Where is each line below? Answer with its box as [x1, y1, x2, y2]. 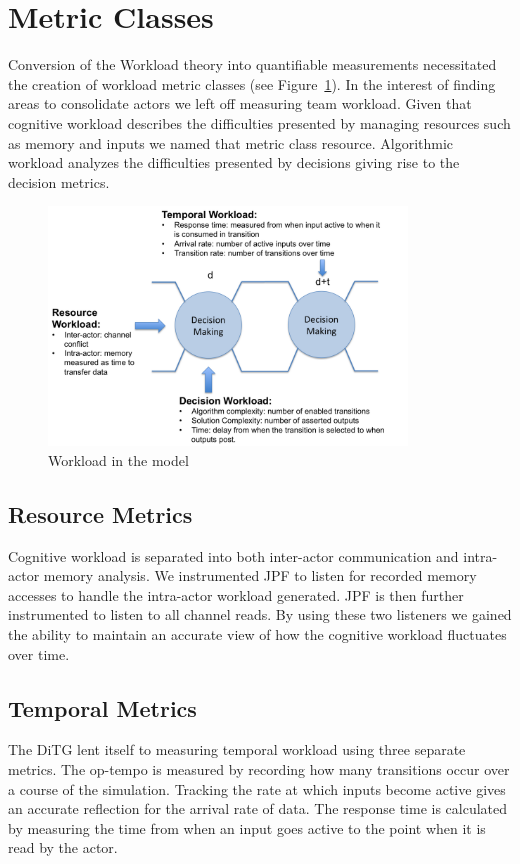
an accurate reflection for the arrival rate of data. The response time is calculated [8, 798, 508, 819]
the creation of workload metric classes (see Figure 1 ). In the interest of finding [8, 73, 496, 94]
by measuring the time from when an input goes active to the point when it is [8, 817, 486, 838]
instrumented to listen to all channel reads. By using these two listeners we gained [8, 604, 512, 625]
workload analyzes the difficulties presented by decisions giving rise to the [8, 152, 460, 173]
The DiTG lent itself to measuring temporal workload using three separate [8, 739, 466, 760]
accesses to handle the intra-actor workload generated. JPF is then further [8, 584, 464, 605]
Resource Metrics [8, 498, 193, 529]
